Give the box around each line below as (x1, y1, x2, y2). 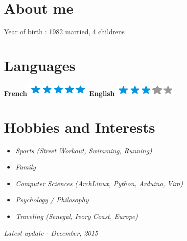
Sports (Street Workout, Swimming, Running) (15, 145, 152, 155)
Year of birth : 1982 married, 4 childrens (4, 26, 125, 37)
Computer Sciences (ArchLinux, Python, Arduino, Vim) (15, 178, 183, 188)
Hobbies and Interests (4, 117, 155, 137)
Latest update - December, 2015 (4, 227, 98, 238)
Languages (4, 55, 76, 75)
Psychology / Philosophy (15, 194, 89, 205)
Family (15, 162, 36, 172)
